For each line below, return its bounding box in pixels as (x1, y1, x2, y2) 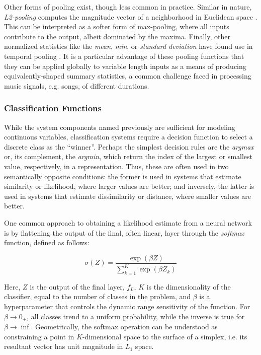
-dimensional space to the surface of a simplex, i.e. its (82, 331, 247, 341)
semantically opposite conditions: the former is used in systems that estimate (4, 171, 241, 181)
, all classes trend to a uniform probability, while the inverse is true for (27, 311, 245, 321)
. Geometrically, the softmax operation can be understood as (31, 321, 218, 332)
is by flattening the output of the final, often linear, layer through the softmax (4, 227, 244, 238)
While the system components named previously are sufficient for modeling (4, 121, 235, 132)
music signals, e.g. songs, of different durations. (4, 80, 149, 91)
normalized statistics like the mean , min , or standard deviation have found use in (4, 41, 253, 51)
